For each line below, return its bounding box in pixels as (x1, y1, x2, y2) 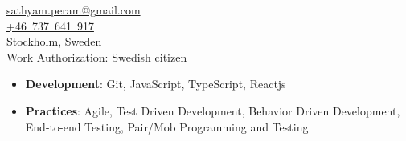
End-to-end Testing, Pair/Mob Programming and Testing (25, 118, 309, 135)
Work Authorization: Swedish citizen (6, 48, 187, 65)
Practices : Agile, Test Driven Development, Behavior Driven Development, (25, 102, 400, 119)
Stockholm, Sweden (6, 33, 102, 50)
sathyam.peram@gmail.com (6, 2, 141, 18)
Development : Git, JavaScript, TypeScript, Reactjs (25, 75, 286, 92)
